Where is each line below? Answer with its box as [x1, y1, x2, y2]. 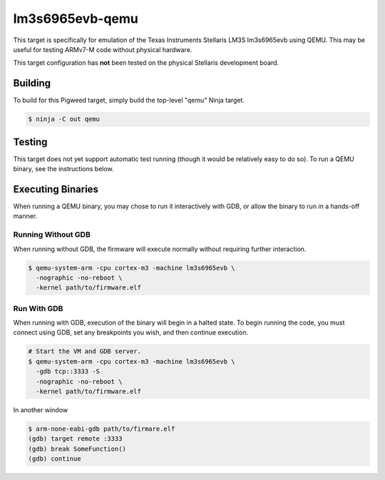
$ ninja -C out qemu [28, 115, 100, 123]
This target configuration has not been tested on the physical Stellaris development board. [13, 58, 279, 67]
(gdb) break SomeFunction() [28, 444, 126, 453]
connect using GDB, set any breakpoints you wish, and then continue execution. [13, 328, 249, 337]
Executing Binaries [13, 183, 99, 195]
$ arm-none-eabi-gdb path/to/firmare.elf [28, 424, 175, 433]
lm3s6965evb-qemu [13, 11, 138, 26]
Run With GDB [13, 303, 63, 313]
